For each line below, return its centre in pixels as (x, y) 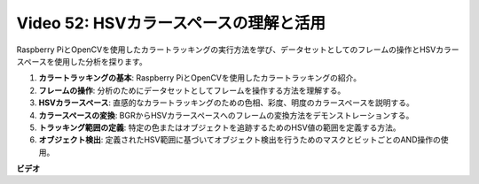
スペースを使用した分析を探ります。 (82, 61)
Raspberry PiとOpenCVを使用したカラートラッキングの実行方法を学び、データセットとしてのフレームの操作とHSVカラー (238, 50)
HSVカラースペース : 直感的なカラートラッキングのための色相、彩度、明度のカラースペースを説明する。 (226, 103)
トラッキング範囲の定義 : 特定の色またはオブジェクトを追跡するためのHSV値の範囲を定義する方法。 (220, 127)
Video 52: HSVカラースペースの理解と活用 (171, 23)
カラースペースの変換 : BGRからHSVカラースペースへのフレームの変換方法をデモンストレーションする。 (226, 115)
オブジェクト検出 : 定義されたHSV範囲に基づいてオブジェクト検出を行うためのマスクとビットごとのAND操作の (239, 140)
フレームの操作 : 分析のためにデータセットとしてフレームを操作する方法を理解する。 (192, 90)
